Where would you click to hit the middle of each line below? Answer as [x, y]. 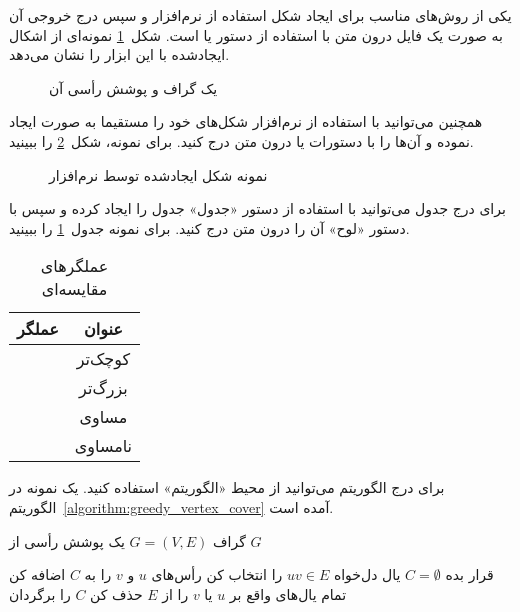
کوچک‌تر [103, 359]
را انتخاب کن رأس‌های [217, 574]
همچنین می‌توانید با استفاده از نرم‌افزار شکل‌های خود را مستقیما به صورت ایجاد [246, 121]
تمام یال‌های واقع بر [288, 593]
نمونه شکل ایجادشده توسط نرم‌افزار [158, 174]
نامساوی [103, 446]
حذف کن [116, 593]
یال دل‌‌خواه [367, 574]
